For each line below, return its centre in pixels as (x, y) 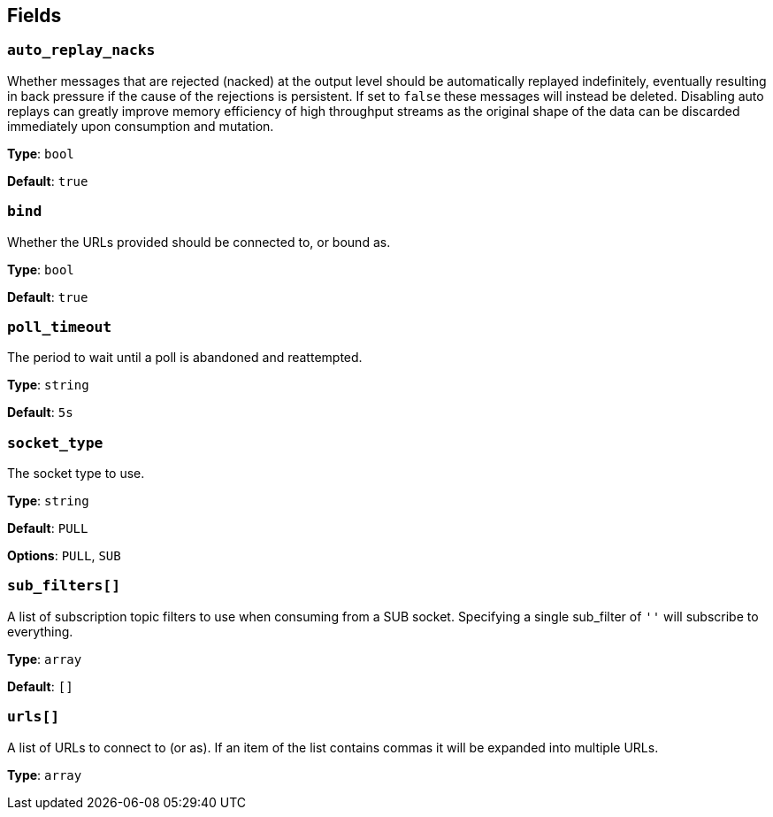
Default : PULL (48, 528)
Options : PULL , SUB (64, 556)
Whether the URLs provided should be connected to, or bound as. (199, 242)
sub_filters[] (64, 586)
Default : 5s (40, 412)
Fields (34, 15)
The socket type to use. (76, 474)
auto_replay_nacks (81, 50)
